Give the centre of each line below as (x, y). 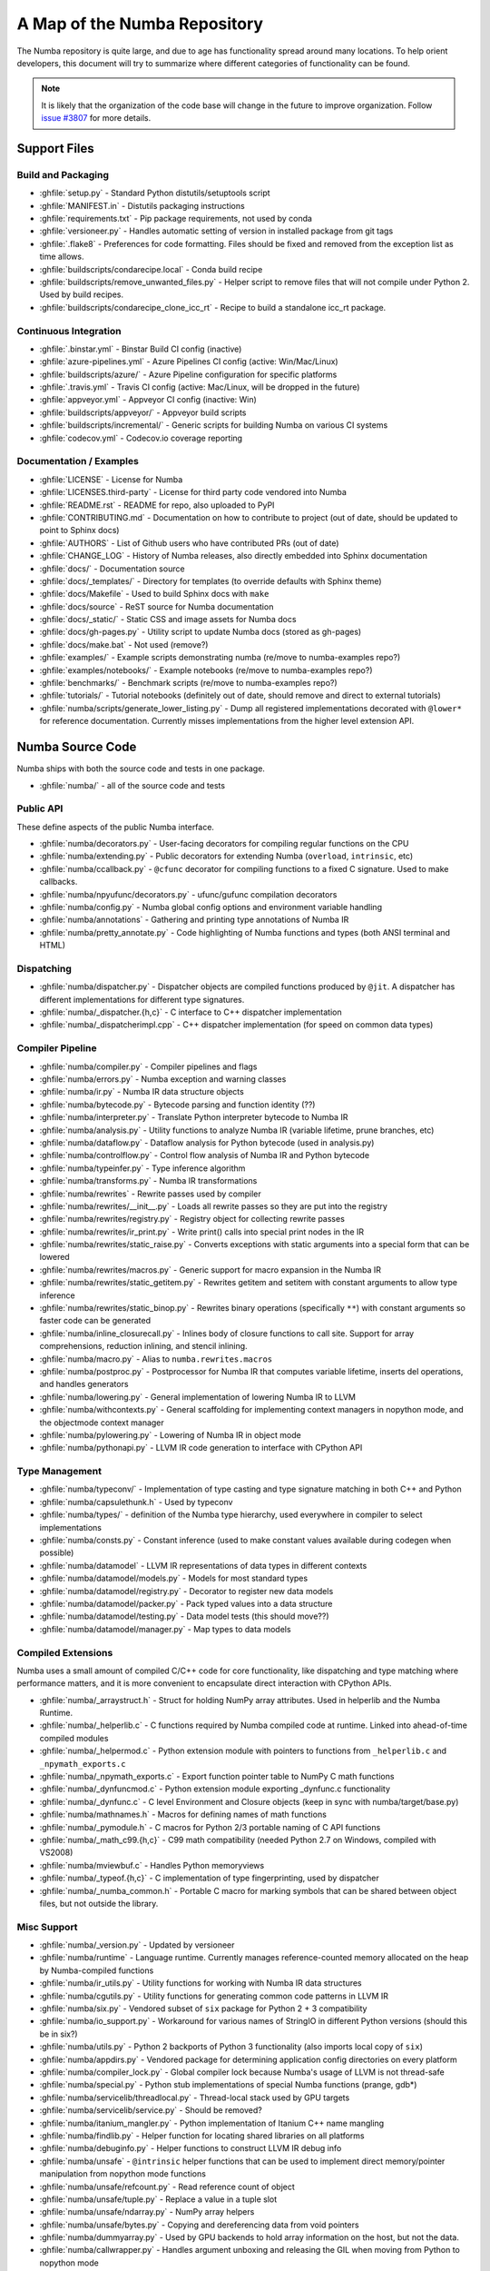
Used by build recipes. (82, 294)
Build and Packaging (63, 174)
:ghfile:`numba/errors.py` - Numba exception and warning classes (163, 1079)
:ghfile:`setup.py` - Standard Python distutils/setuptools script (155, 193)
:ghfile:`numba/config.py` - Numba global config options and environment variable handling (211, 907)
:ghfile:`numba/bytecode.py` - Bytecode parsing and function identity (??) (177, 1105)
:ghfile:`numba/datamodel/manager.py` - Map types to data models (165, 1629)
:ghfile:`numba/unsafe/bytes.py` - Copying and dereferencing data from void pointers (199, 2225)
